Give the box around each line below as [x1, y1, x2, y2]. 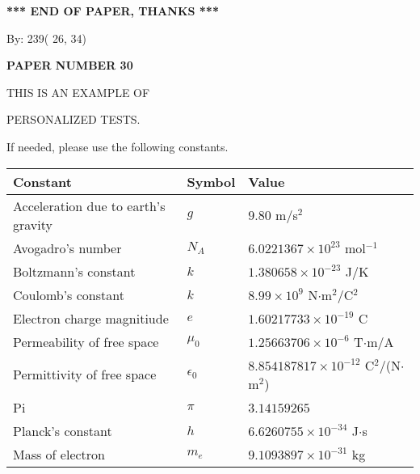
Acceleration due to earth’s [13, 196, 166, 215]
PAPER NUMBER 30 [6, 57, 133, 74]
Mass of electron [13, 444, 105, 463]
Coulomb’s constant [13, 285, 124, 304]
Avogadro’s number [13, 238, 122, 257]
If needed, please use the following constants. [6, 138, 229, 154]
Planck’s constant [13, 421, 112, 440]
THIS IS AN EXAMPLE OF [6, 83, 150, 100]
